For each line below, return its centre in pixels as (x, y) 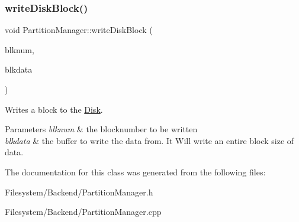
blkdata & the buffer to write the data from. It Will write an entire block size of (149, 140)
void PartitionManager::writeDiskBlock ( (79, 30)
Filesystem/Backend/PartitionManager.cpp (83, 212)
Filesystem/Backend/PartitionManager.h (79, 192)
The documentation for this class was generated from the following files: (135, 172)
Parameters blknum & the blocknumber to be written (101, 129)
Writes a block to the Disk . (54, 109)
